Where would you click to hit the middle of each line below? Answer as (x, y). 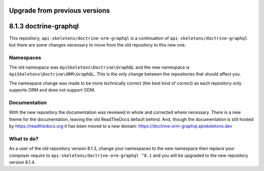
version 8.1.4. (22, 162)
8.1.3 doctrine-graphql (44, 26)
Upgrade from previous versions (59, 11)
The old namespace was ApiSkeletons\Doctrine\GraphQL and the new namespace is (99, 67)
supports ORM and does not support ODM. (52, 90)
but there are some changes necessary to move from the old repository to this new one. (98, 45)
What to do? (24, 139)
